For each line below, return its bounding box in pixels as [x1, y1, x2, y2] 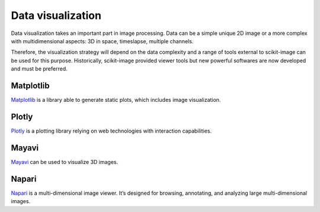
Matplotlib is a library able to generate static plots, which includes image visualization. [11, 97, 221, 104]
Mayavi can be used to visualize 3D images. [11, 158, 119, 165]
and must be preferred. [11, 65, 68, 72]
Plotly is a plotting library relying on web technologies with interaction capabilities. [11, 127, 212, 134]
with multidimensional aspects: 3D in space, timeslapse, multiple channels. [11, 37, 194, 44]
